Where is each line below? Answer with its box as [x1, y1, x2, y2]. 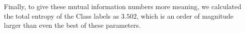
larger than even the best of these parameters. [4, 20, 141, 30]
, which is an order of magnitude [136, 11, 234, 21]
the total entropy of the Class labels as [4, 11, 119, 21]
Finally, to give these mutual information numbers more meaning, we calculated [4, 1, 242, 11]
